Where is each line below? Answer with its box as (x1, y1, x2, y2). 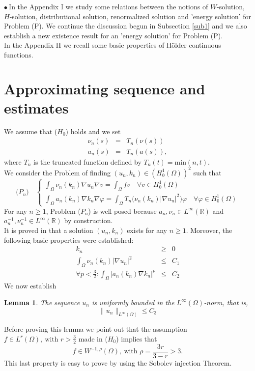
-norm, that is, (204, 297, 248, 307)
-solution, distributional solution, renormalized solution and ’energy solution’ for (9, 11, 252, 21)
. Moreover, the (186, 225, 232, 235)
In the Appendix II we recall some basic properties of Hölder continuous (4, 40, 221, 50)
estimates (4, 97, 69, 117)
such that (193, 167, 222, 177)
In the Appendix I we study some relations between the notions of (9, 1, 208, 11)
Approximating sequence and (4, 78, 205, 98)
